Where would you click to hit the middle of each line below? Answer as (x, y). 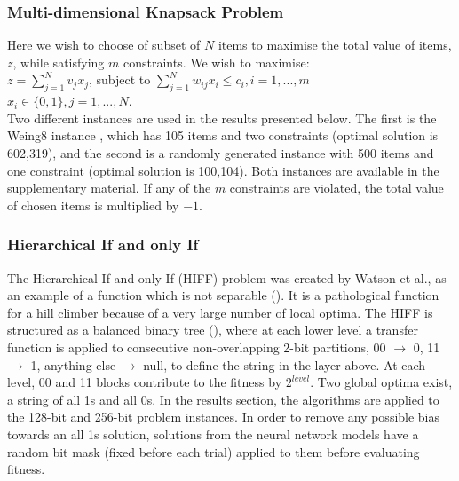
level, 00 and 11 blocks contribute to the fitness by (145, 382)
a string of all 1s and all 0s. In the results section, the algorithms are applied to (223, 399)
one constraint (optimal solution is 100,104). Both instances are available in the (223, 170)
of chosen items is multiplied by (93, 205)
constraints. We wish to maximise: (216, 62)
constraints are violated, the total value (336, 188)
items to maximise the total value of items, (335, 45)
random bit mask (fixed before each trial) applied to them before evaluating (214, 451)
